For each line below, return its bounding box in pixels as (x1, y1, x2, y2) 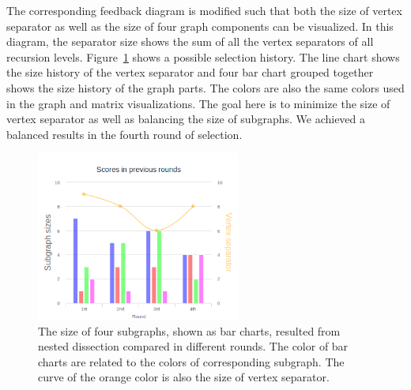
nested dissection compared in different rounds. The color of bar (38, 338, 349, 354)
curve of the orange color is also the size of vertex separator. (38, 369, 330, 385)
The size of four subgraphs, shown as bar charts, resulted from (38, 322, 341, 339)
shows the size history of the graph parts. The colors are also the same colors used (6, 79, 405, 96)
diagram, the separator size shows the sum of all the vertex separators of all (6, 33, 374, 50)
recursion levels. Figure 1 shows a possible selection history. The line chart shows (6, 48, 400, 65)
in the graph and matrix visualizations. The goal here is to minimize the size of (6, 95, 390, 111)
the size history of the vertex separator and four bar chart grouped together (6, 64, 374, 81)
